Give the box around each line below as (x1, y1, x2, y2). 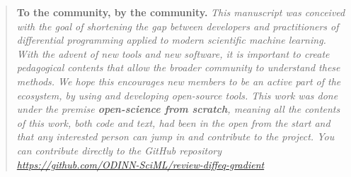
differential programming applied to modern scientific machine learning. (16, 32, 326, 47)
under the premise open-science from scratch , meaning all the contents (16, 102, 340, 116)
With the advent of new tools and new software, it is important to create (16, 46, 330, 61)
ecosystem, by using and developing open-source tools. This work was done (16, 87, 338, 102)
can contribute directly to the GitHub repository (16, 142, 222, 157)
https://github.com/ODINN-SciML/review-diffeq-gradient (16, 157, 265, 171)
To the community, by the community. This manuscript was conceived (16, 5, 345, 19)
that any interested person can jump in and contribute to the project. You (16, 129, 335, 144)
